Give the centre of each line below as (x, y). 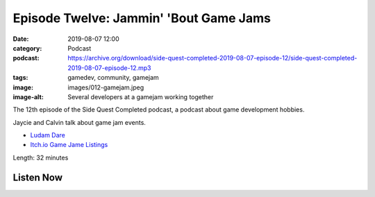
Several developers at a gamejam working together (141, 96)
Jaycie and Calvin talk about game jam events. (79, 122)
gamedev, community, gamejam (113, 78)
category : (27, 48)
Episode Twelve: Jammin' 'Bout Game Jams (142, 18)
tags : (20, 78)
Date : (21, 39)
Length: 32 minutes (41, 157)
